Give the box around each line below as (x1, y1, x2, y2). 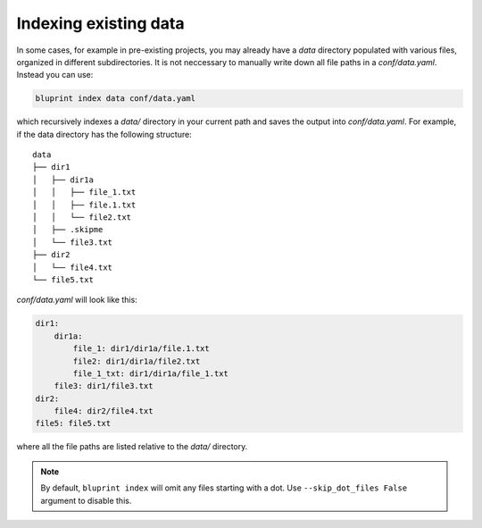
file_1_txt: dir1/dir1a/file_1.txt (72, 368, 229, 379)
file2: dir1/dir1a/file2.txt (72, 356, 201, 366)
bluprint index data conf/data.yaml (35, 94, 196, 104)
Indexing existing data (16, 13, 185, 33)
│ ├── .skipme (32, 224, 104, 235)
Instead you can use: (16, 70, 94, 80)
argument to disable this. (40, 495, 132, 506)
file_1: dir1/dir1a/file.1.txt (72, 344, 210, 354)
